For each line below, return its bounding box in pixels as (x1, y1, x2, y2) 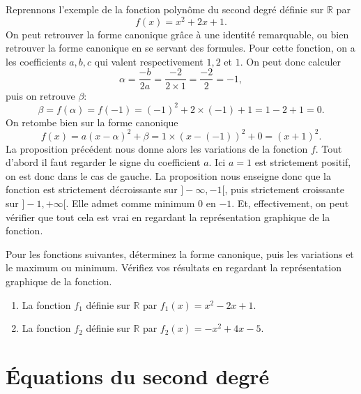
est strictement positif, (254, 155, 351, 169)
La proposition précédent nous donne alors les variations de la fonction (6, 141, 308, 156)
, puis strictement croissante (224, 182, 344, 197)
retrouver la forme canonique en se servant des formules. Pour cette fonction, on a (6, 40, 355, 55)
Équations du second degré (6, 362, 270, 391)
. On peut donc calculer (240, 54, 341, 68)
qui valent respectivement (94, 54, 203, 68)
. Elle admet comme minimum (66, 196, 195, 211)
